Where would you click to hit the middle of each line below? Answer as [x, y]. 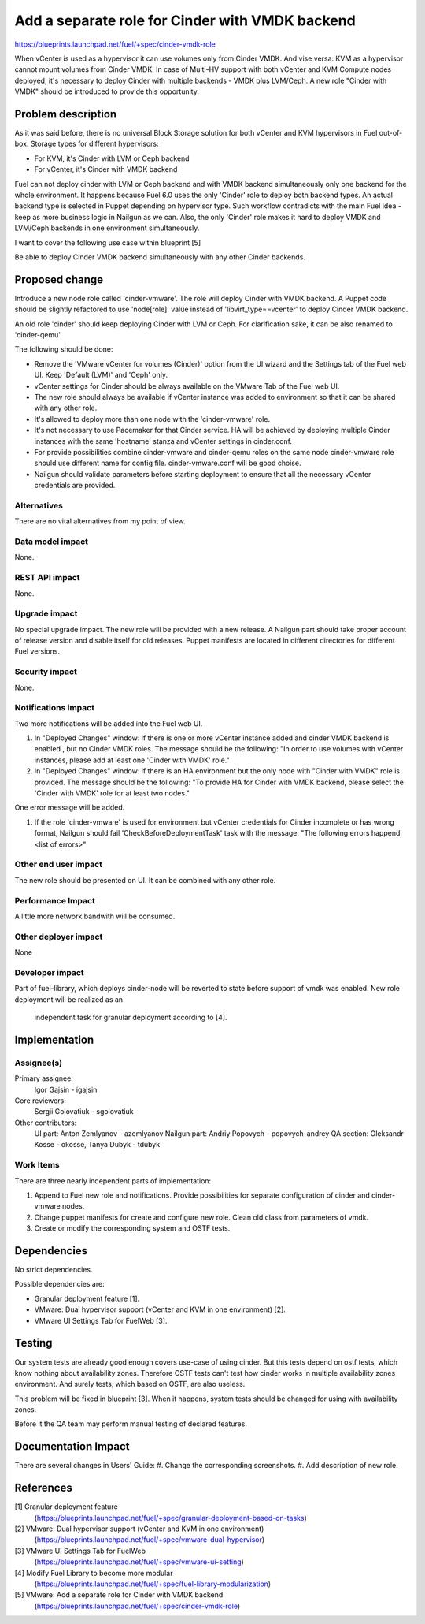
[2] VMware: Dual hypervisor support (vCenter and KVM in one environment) [139, 1529]
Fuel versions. [37, 651]
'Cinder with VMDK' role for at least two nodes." [112, 793]
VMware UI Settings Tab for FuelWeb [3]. [101, 1320]
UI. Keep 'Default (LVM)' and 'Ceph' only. [101, 375]
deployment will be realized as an [69, 999]
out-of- [391, 133]
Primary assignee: [44, 1078]
